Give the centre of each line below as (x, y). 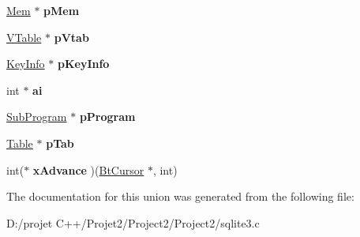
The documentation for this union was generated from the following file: (180, 196)
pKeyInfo (83, 64)
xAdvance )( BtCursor (88, 169)
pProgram (107, 117)
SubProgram (37, 117)
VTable (24, 37)
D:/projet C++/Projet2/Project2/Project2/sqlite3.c (133, 222)
